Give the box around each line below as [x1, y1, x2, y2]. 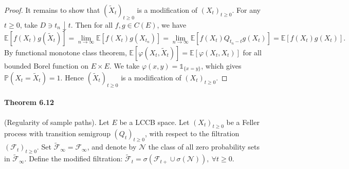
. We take [109, 60, 140, 71]
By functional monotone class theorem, [4, 47, 127, 57]
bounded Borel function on [4, 60, 88, 71]
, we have [157, 19, 187, 30]
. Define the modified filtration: [24, 153, 123, 164]
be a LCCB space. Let [119, 116, 190, 127]
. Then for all [70, 19, 113, 30]
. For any [232, 5, 261, 15]
